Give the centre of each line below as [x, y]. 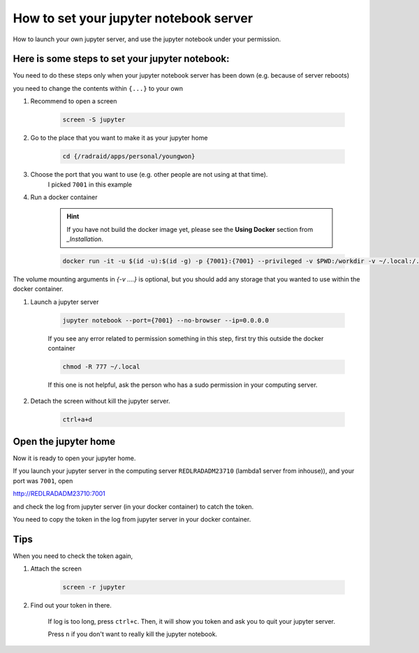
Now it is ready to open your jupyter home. [74, 458]
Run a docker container [64, 197]
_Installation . [85, 239]
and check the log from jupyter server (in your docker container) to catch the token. [133, 506]
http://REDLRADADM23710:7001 [59, 494]
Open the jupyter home [64, 441]
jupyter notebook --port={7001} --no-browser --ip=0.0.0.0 [166, 320]
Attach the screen [56, 568]
